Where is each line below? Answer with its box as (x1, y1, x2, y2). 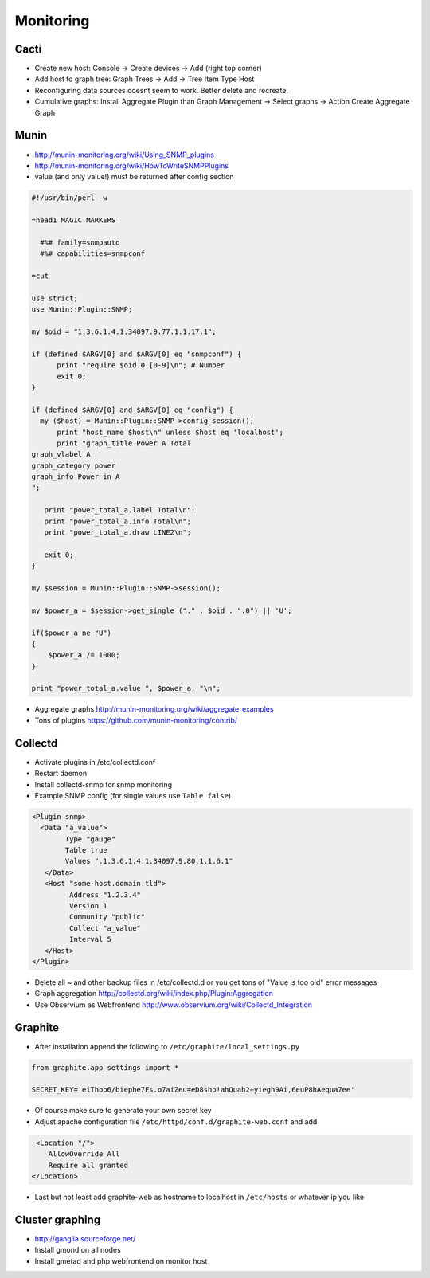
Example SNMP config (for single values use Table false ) (34, 790, 232, 800)
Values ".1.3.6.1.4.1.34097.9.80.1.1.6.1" (64, 857, 234, 866)
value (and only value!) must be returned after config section (34, 172, 234, 182)
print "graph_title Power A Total (57, 438, 191, 448)
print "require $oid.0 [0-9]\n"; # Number (57, 361, 225, 370)
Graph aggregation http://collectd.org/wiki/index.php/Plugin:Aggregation (34, 989, 274, 998)
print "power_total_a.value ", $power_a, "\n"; (31, 684, 221, 693)
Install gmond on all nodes (34, 1245, 121, 1255)
